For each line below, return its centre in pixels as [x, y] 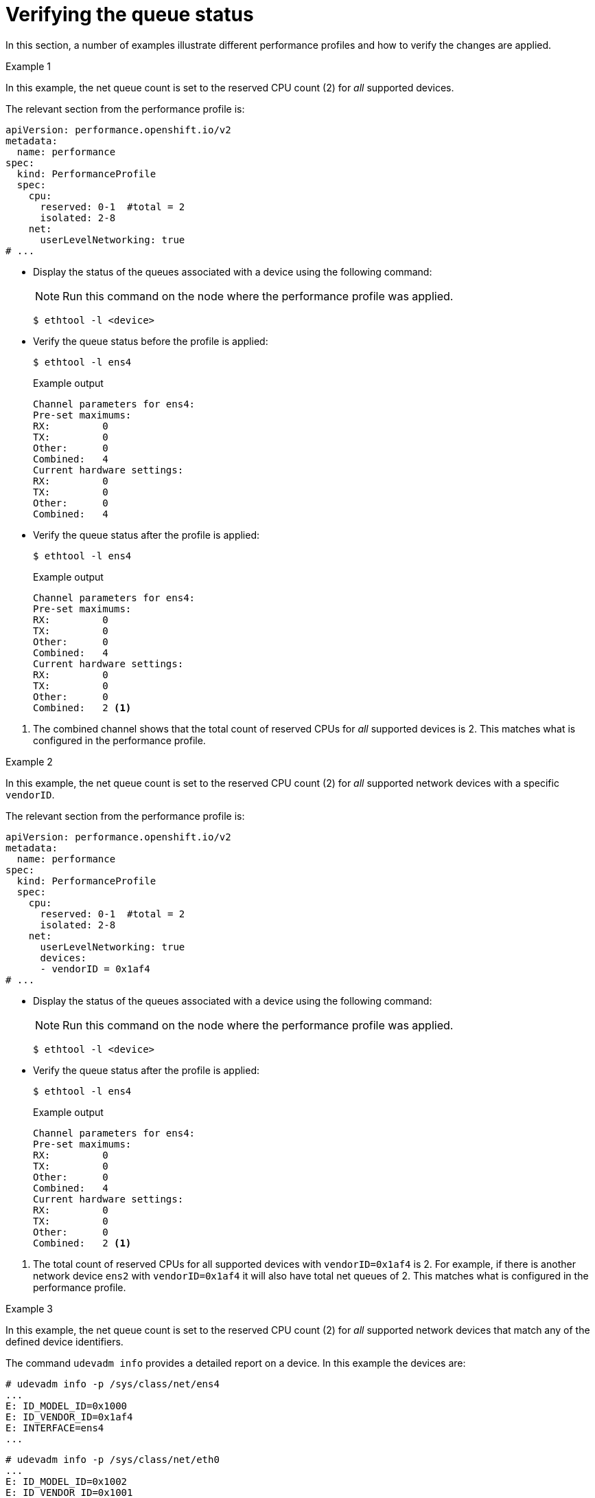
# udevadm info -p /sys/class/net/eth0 [113, 1459]
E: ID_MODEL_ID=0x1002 [67, 1481]
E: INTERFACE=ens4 [55, 1428]
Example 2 [29, 761]
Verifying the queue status [130, 14]
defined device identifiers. [65, 1341]
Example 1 [28, 66]
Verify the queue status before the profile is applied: [151, 341]
